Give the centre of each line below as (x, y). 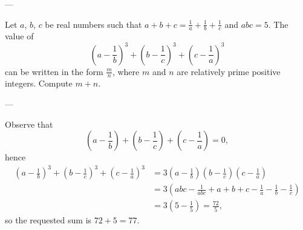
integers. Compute (39, 83)
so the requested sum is (48, 220)
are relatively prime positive (229, 71)
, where (126, 71)
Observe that (29, 124)
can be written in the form (54, 71)
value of (19, 36)
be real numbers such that (93, 24)
